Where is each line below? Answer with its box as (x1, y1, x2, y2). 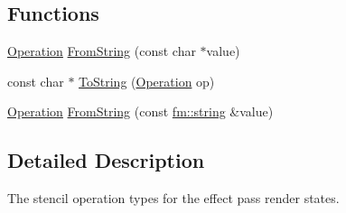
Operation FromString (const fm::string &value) (7, 102, 274, 121)
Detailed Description (7, 146, 205, 174)
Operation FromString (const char (7, 42, 196, 60)
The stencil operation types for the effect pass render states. (7, 189, 340, 208)
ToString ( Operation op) (79, 71, 215, 90)
